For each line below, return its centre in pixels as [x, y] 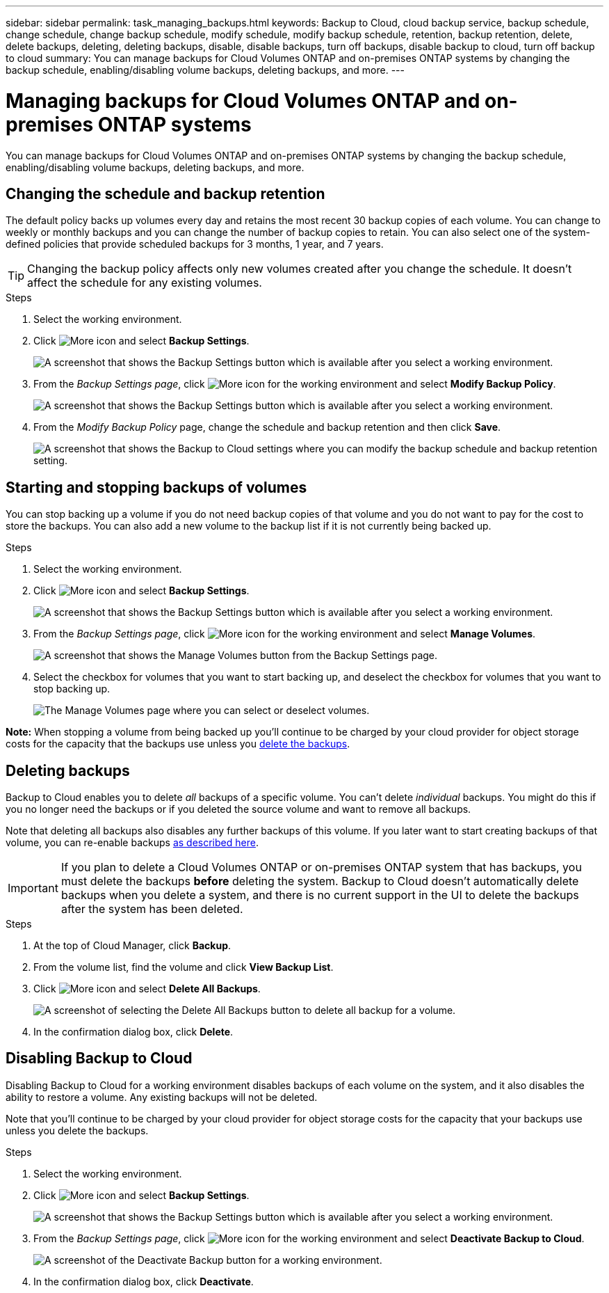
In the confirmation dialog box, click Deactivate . [144, 1281]
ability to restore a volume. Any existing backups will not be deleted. [162, 1097]
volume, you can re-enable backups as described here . [132, 843]
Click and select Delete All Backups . [147, 989]
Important [33, 888]
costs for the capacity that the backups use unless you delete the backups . [178, 744]
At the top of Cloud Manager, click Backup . [132, 946]
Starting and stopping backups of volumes [156, 487]
